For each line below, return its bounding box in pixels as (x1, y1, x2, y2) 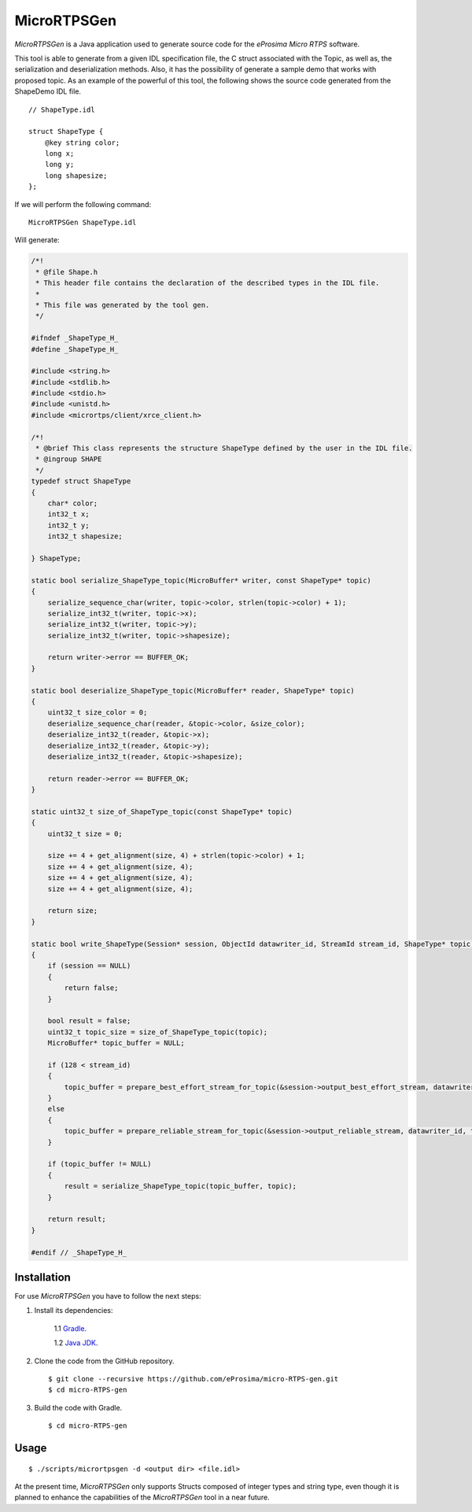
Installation (14, 1270, 71, 1284)
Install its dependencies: (34, 1306, 113, 1315)
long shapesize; (44, 171, 108, 180)
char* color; (47, 498, 98, 508)
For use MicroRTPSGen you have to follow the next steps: (14, 1292, 201, 1301)
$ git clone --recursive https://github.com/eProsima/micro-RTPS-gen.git (48, 1374, 339, 1383)
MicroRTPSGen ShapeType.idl (28, 218, 137, 227)
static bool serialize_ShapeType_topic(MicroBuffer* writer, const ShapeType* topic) (31, 575, 371, 585)
